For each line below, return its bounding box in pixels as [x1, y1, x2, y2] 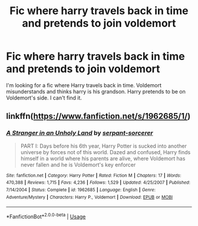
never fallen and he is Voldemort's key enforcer [20, 161, 136, 168]
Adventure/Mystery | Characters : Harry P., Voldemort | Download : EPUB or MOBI [6, 194, 173, 200]
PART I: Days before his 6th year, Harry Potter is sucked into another [20, 142, 187, 149]
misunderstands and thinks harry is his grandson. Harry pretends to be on [6, 88, 186, 95]
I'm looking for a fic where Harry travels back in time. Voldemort [6, 81, 162, 89]
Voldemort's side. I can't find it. [6, 94, 82, 101]
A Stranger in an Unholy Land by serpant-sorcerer [6, 129, 153, 137]
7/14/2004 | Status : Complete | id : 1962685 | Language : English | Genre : [6, 187, 156, 192]
